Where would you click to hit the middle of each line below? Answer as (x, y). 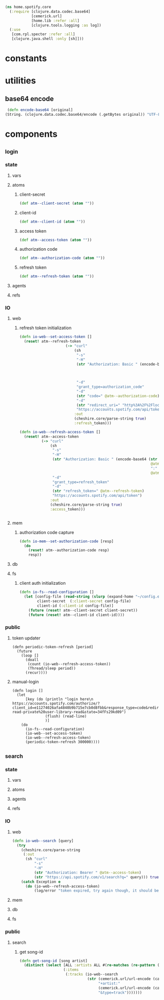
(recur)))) (36, 672)
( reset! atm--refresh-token (52, 341)
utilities (20, 81)
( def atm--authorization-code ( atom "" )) (62, 258)
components (31, 134)
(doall (32, 660)
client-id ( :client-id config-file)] (75, 606)
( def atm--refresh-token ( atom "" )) (57, 277)
